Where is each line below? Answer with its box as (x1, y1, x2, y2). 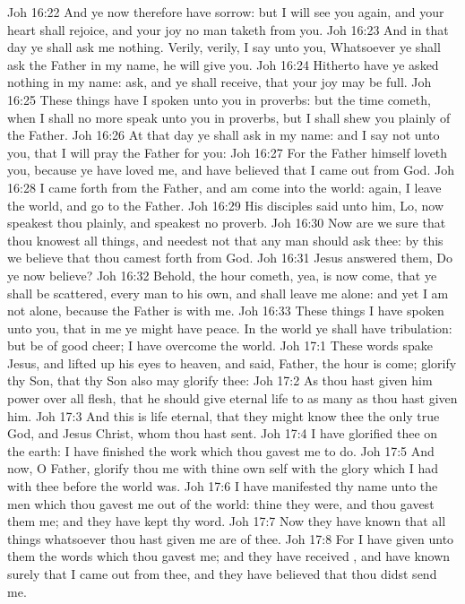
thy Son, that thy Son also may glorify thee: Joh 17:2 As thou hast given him (7, 371, 433, 390)
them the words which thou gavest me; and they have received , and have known (7, 547, 451, 565)
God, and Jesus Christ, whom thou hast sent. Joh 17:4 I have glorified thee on (7, 424, 438, 443)
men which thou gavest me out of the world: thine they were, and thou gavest (7, 494, 435, 513)
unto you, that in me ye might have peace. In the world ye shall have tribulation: (7, 318, 452, 337)
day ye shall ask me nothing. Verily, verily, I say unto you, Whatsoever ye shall (7, 38, 441, 56)
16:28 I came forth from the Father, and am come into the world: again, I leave (7, 177, 442, 196)
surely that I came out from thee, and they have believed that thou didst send (7, 565, 437, 582)
